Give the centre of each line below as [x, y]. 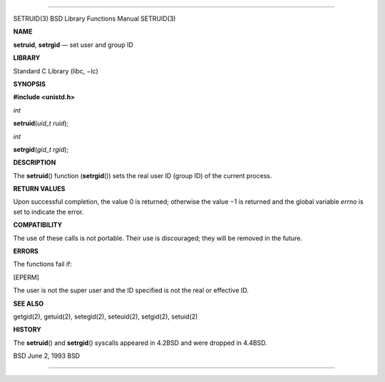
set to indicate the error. [48, 212]
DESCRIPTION [35, 162]
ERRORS [26, 251]
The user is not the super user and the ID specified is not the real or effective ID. [131, 290]
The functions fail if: [43, 264]
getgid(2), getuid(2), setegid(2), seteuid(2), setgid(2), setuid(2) [106, 316]
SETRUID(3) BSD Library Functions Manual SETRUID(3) [94, 19]
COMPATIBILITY [38, 225]
